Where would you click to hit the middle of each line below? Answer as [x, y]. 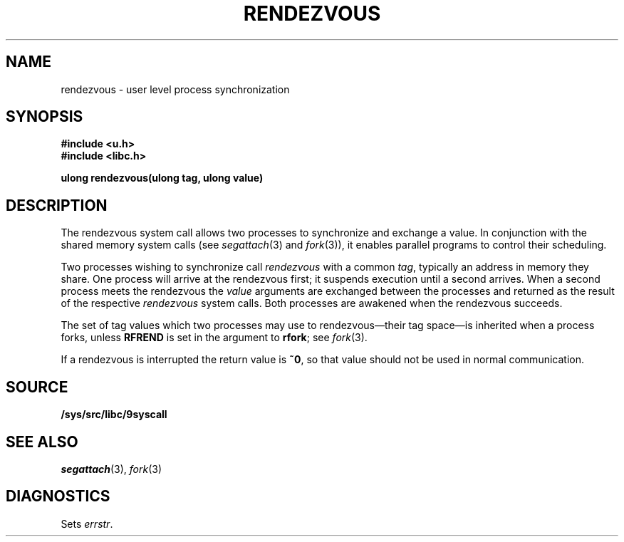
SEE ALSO [42, 442]
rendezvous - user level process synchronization [175, 89]
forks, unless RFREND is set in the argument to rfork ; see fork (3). [214, 338]
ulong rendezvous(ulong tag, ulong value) [162, 178]
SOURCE [37, 387]
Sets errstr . [87, 523]
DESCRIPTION [57, 205]
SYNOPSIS [45, 117]
